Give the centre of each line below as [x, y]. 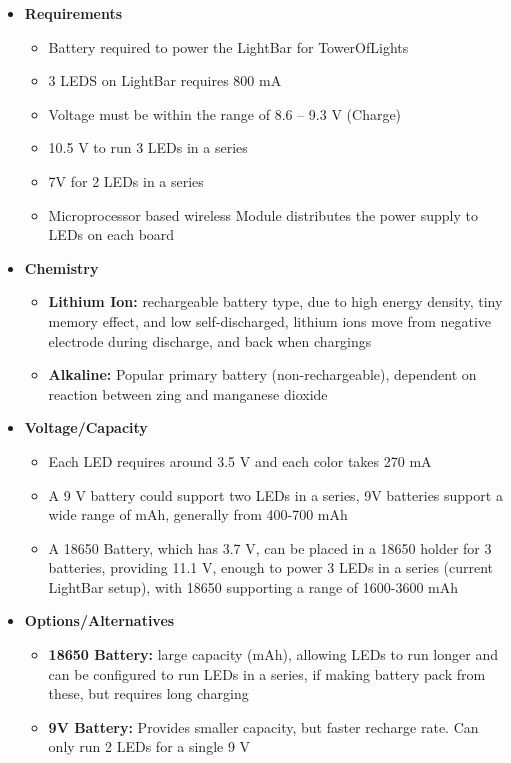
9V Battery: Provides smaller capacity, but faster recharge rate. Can [263, 726]
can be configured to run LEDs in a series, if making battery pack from [267, 673]
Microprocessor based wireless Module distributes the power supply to [263, 214]
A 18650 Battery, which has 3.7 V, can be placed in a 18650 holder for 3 [270, 547]
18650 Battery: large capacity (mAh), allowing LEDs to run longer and [273, 654]
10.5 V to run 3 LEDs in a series [148, 147]
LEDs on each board [111, 234]
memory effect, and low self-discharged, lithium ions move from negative [270, 320]
